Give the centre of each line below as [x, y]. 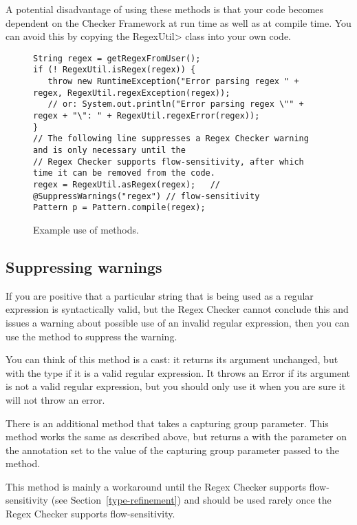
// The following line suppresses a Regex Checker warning [171, 139]
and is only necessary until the [109, 151]
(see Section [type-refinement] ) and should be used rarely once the [191, 500]
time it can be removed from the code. [124, 173]
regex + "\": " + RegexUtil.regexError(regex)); [147, 116]
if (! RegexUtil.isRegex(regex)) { [115, 70]
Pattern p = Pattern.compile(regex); [119, 208]
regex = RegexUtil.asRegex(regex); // [127, 185]
